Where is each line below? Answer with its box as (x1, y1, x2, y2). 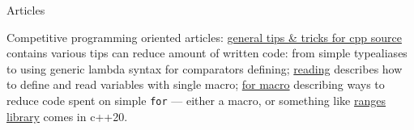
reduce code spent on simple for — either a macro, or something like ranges (6, 91, 386, 108)
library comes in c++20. (6, 107, 128, 124)
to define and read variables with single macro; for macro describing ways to (6, 76, 385, 93)
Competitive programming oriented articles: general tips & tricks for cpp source (6, 28, 402, 45)
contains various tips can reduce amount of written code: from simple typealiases (6, 44, 408, 61)
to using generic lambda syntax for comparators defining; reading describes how (6, 60, 403, 77)
